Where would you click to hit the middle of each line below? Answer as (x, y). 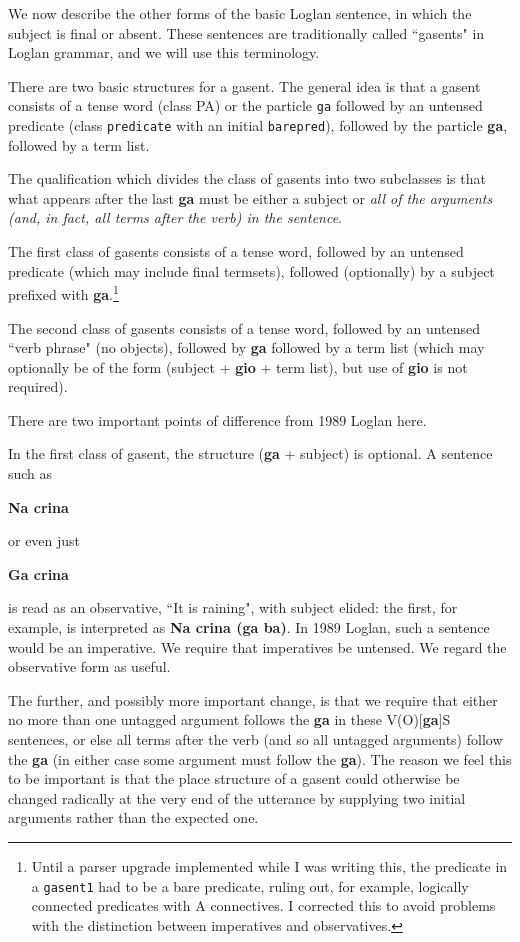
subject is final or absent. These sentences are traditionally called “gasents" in (246, 32)
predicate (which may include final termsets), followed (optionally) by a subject (251, 270)
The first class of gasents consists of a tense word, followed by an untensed (236, 251)
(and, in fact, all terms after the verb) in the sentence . (175, 217)
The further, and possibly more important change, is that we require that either (253, 699)
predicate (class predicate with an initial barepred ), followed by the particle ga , (258, 125)
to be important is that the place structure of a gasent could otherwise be (234, 778)
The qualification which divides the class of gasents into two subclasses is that (247, 178)
